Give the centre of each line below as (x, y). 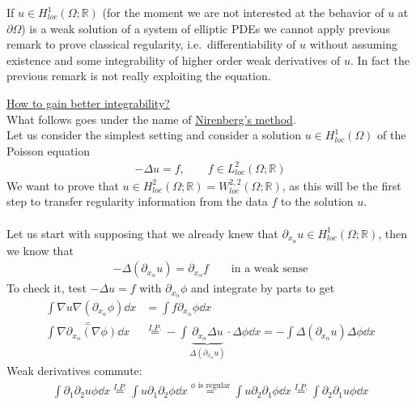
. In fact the (380, 60)
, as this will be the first (342, 185)
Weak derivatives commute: (74, 370)
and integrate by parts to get (263, 288)
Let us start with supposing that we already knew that (142, 233)
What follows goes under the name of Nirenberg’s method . (151, 119)
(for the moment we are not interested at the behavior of (243, 12)
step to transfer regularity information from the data (137, 201)
